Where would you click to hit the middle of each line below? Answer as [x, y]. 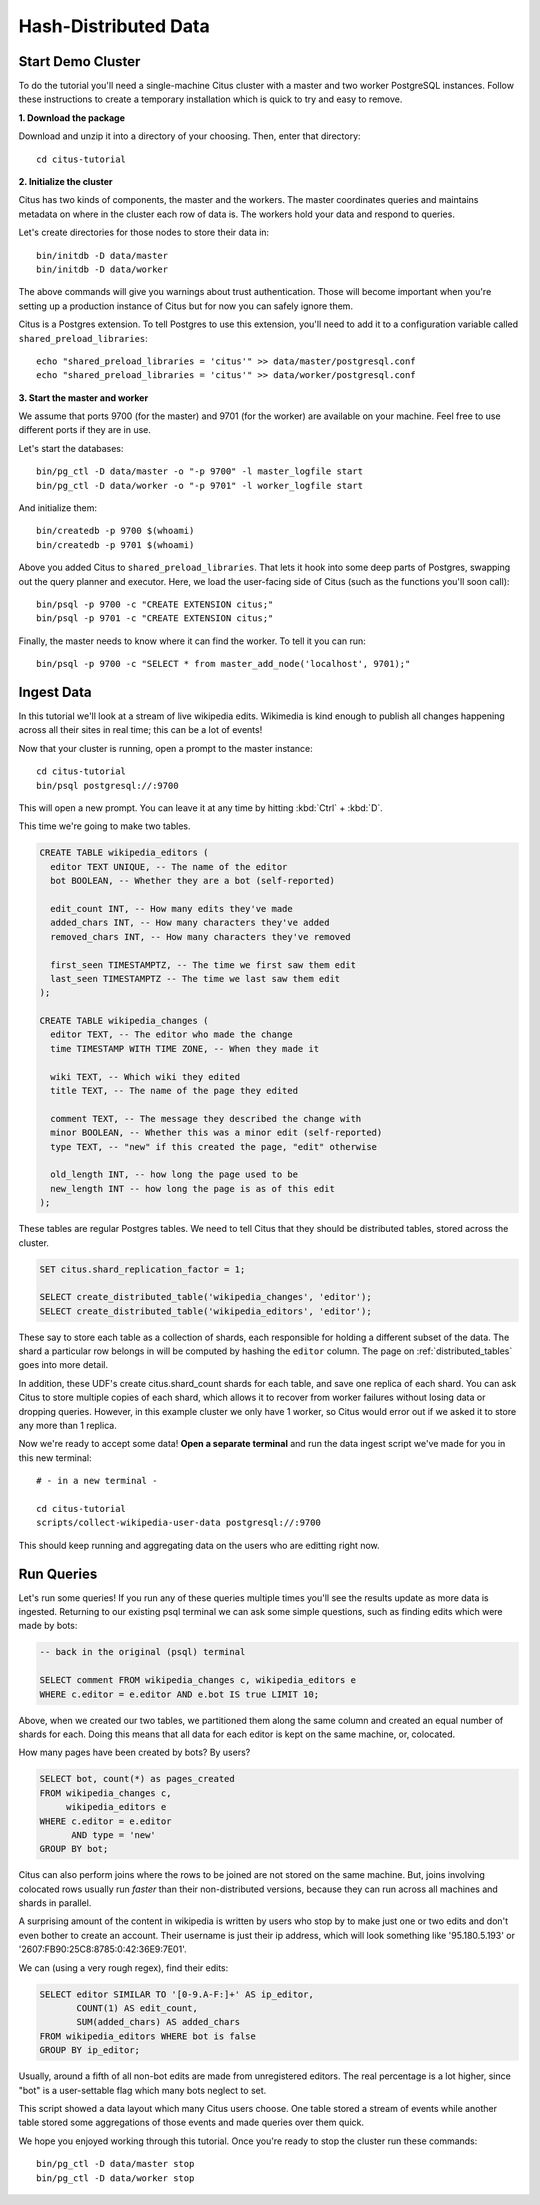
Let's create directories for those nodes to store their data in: [144, 232]
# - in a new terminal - [97, 1481]
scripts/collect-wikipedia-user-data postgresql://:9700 [179, 1523]
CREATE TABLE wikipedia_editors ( [124, 853]
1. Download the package [71, 117]
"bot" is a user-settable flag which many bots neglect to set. [142, 2090]
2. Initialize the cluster [66, 182]
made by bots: [48, 1626]
